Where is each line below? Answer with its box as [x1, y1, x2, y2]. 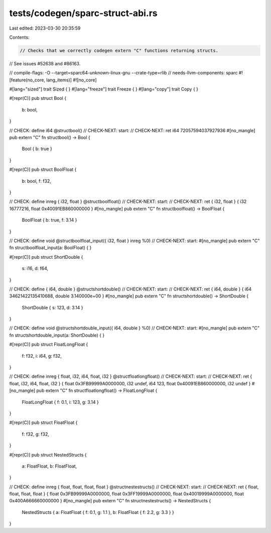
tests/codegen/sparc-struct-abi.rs [9, 8, 158, 19]
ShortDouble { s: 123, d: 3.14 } [22, 304, 83, 310]
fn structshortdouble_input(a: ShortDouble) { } [9, 332, 105, 338]
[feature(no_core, [9, 77, 45, 83]
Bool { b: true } [22, 146, 52, 152]
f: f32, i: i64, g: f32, [22, 353, 62, 359]
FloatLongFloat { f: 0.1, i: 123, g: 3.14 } [22, 399, 99, 405]
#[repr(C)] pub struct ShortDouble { [9, 254, 83, 260]
